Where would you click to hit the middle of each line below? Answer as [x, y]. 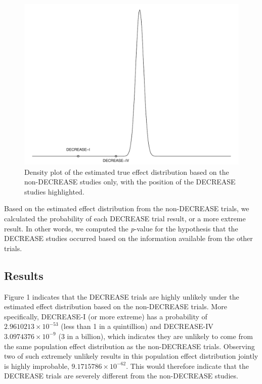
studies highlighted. [54, 191]
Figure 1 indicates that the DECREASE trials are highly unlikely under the [122, 296]
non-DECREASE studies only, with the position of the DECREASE [130, 182]
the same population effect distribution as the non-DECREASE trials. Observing [129, 346]
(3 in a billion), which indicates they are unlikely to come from [156, 336]
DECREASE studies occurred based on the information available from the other [128, 238]
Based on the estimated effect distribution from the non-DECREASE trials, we [127, 208]
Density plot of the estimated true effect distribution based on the [127, 172]
